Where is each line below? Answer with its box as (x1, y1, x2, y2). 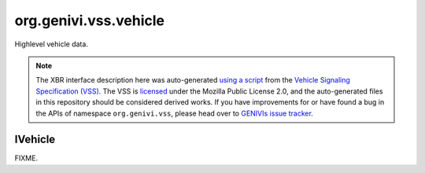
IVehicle (14, 133, 56, 146)
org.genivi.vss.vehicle (14, 12, 165, 29)
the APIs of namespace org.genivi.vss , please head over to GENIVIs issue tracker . (35, 109, 314, 118)
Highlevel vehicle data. (14, 39, 88, 49)
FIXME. (14, 153, 39, 163)
